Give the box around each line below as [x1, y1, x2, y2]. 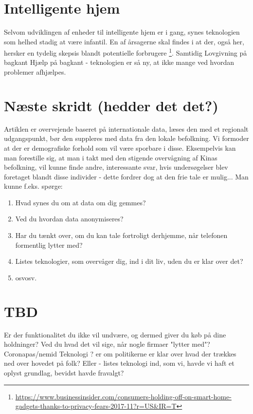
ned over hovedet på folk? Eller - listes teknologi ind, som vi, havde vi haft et [4, 358, 235, 368]
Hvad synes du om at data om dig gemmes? [15, 197, 146, 207]
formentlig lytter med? [15, 239, 83, 250]
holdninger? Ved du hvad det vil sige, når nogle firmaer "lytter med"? [4, 339, 210, 349]
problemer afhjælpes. [4, 67, 66, 77]
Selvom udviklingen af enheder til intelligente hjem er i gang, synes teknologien [4, 26, 240, 37]
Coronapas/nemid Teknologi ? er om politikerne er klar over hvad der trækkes [4, 348, 236, 358]
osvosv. [15, 272, 37, 282]
